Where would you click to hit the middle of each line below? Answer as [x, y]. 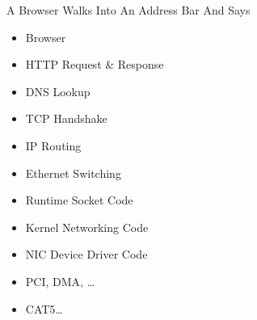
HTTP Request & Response [95, 64]
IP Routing [53, 145]
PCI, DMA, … [60, 281]
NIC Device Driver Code [86, 254]
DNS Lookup [58, 91]
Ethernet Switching [73, 173]
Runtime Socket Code [79, 200]
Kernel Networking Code [87, 227]
